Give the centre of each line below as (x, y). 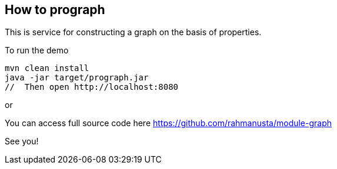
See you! (22, 141)
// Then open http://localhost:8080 (92, 87)
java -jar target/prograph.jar (77, 78)
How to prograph (55, 10)
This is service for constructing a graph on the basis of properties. (133, 32)
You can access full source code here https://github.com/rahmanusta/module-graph (168, 123)
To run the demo (37, 50)
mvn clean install (47, 68)
